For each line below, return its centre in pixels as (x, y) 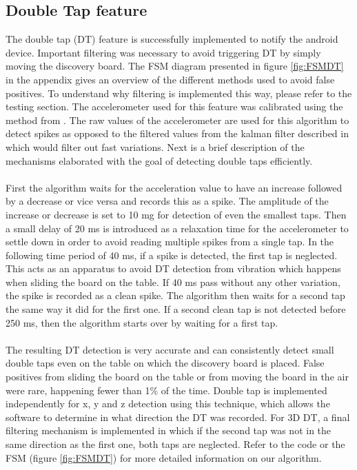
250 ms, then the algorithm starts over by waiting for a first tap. (142, 322)
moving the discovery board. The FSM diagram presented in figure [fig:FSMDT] (175, 66)
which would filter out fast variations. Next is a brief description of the (155, 146)
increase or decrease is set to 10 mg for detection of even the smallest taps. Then (176, 214)
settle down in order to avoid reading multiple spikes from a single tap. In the (170, 242)
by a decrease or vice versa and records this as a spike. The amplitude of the (167, 201)
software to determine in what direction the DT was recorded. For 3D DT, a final (178, 417)
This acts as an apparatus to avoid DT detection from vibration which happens (173, 268)
